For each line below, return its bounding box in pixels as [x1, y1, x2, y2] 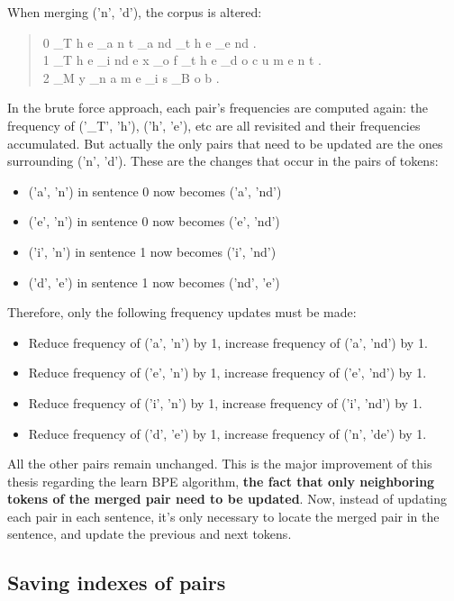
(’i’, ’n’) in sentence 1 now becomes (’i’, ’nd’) [28, 241, 277, 260]
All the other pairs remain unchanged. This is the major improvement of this [7, 454, 432, 473]
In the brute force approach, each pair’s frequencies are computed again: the [7, 98, 429, 117]
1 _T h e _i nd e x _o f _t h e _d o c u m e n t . [42, 50, 322, 69]
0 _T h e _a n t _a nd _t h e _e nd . [42, 32, 257, 51]
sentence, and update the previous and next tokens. [7, 524, 292, 543]
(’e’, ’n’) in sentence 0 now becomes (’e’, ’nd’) [28, 212, 280, 231]
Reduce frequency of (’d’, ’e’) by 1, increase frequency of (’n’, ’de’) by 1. [28, 423, 427, 442]
